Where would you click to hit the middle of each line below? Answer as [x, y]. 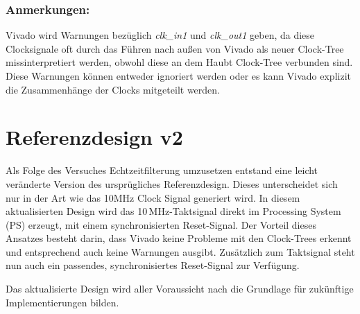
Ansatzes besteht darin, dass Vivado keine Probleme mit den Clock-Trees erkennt [179, 238]
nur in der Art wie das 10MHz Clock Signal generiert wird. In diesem [153, 197]
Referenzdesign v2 [94, 137]
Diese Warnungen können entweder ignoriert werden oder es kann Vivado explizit [178, 76]
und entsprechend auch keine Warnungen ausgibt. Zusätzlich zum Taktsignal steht [180, 251]
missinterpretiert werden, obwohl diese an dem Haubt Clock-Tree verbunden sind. [179, 62]
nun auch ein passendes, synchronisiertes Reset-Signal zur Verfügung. [153, 265]
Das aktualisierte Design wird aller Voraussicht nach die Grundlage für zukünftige [180, 289]
